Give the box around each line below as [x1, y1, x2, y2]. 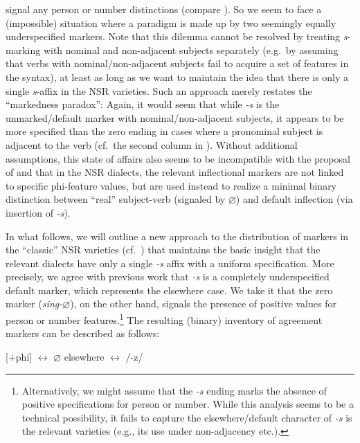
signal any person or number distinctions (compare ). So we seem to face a [6, 2, 322, 16]
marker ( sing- [6, 296, 63, 311]
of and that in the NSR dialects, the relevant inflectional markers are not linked [6, 165, 344, 179]
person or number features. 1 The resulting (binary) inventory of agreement [6, 311, 323, 327]
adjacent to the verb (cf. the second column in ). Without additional [6, 137, 298, 152]
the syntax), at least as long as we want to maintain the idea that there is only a [6, 69, 349, 84]
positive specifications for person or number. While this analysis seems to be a [21, 397, 354, 411]
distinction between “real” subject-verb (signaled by [6, 192, 226, 206]
